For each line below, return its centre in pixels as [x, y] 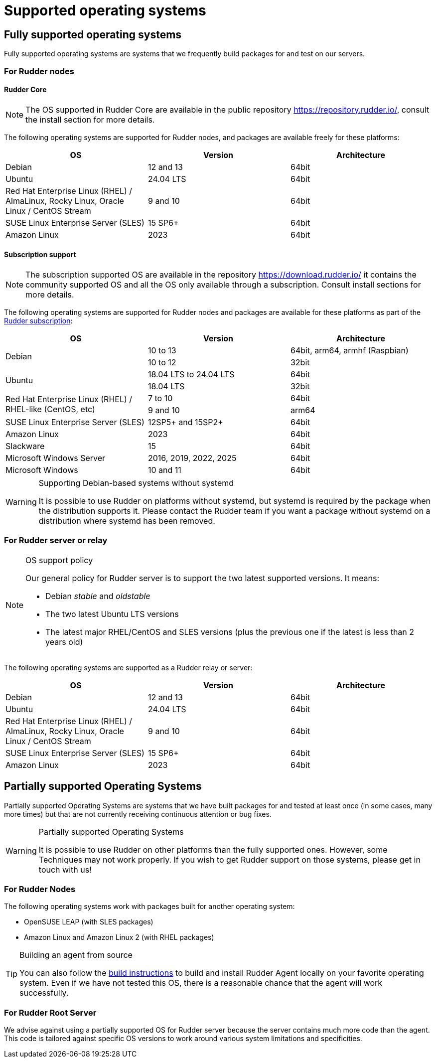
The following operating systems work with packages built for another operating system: [149, 907]
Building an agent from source [76, 955]
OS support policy [59, 560]
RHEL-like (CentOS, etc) [50, 409]
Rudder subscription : [38, 320]
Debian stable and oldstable [98, 596]
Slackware [25, 446]
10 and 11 [164, 470]
